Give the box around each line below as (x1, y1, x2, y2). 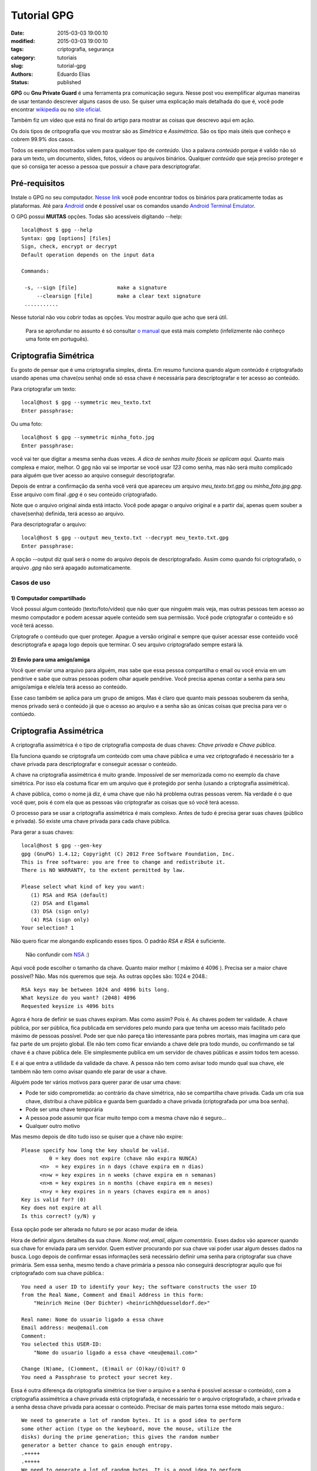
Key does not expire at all (21, 1204, 102, 1212)
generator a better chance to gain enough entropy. (21, 1442, 173, 1449)
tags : (11, 46, 24, 53)
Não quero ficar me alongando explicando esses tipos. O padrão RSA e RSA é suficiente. (11, 937, 226, 944)
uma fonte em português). (25, 335, 89, 342)
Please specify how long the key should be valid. (21, 1147, 170, 1153)
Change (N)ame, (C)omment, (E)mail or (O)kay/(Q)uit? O (21, 1366, 186, 1372)
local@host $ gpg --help (21, 227, 93, 234)
